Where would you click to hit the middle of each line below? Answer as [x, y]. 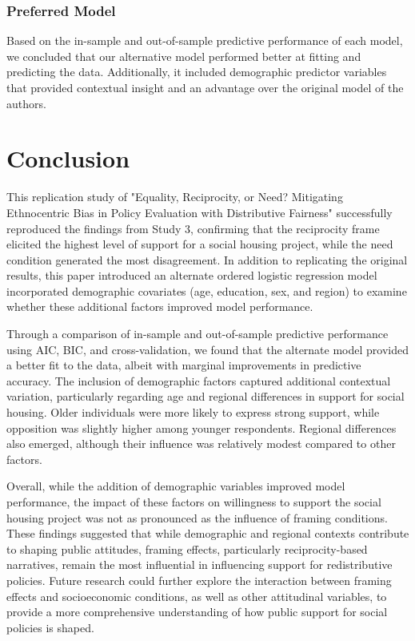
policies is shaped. [50, 627]
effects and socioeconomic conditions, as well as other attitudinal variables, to [197, 596]
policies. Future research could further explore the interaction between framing [199, 580]
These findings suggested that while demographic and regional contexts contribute [208, 533]
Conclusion [68, 158]
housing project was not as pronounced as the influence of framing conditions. [197, 517]
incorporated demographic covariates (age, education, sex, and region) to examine [207, 290]
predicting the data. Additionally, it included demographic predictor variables [197, 72]
